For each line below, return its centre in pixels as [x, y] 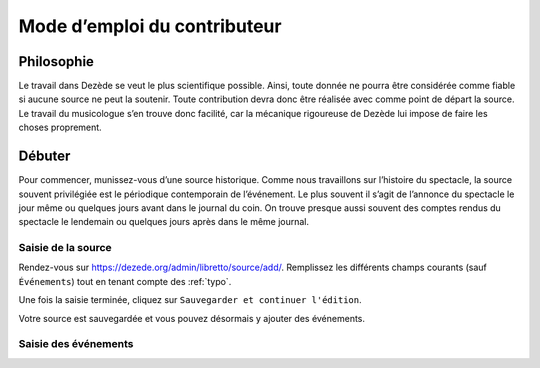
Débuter [44, 156]
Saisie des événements [76, 344]
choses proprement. [60, 127]
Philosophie [56, 61]
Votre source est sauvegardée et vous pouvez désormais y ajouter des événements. [191, 318]
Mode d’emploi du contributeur [150, 26]
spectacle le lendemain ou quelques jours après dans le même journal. [164, 222]
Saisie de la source [65, 248]
